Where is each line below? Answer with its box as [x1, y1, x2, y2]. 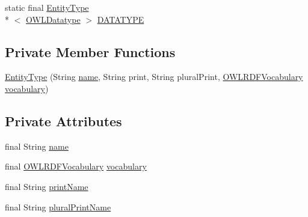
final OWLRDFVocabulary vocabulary [5, 160, 147, 173]
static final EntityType [5, 1, 89, 13]
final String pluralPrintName [5, 200, 111, 213]
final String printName [5, 180, 88, 192]
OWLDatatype [26, 13, 81, 25]
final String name [5, 139, 69, 152]
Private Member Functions [5, 42, 176, 61]
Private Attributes [5, 111, 122, 130]
